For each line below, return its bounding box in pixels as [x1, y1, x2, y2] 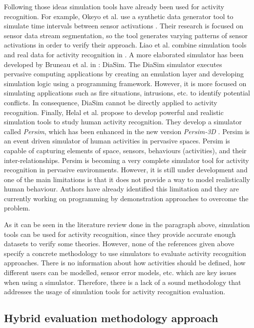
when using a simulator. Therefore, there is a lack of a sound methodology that [4, 277, 241, 287]
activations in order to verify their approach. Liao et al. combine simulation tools [4, 40, 247, 50]
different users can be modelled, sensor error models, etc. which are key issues [4, 267, 236, 278]
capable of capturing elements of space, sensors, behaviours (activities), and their [4, 145, 247, 155]
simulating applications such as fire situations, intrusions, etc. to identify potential [4, 88, 250, 98]
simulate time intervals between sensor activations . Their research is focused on [4, 21, 243, 31]
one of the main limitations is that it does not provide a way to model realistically [4, 174, 250, 184]
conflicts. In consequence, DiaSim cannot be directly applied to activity [4, 97, 217, 107]
